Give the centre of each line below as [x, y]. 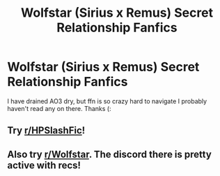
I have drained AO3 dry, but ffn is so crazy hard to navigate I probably [107, 101]
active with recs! [44, 165]
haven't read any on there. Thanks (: [59, 108]
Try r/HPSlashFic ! [46, 131]
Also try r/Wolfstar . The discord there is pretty [110, 154]
